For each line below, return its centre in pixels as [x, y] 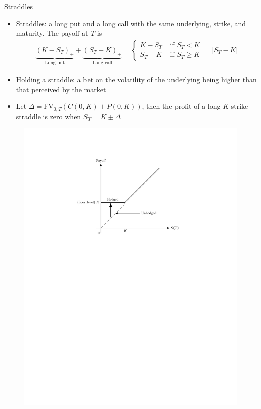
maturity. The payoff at [52, 33]
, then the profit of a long [181, 106]
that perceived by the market [61, 89]
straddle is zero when [49, 116]
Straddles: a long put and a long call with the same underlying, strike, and [131, 23]
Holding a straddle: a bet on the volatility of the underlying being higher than [136, 79]
